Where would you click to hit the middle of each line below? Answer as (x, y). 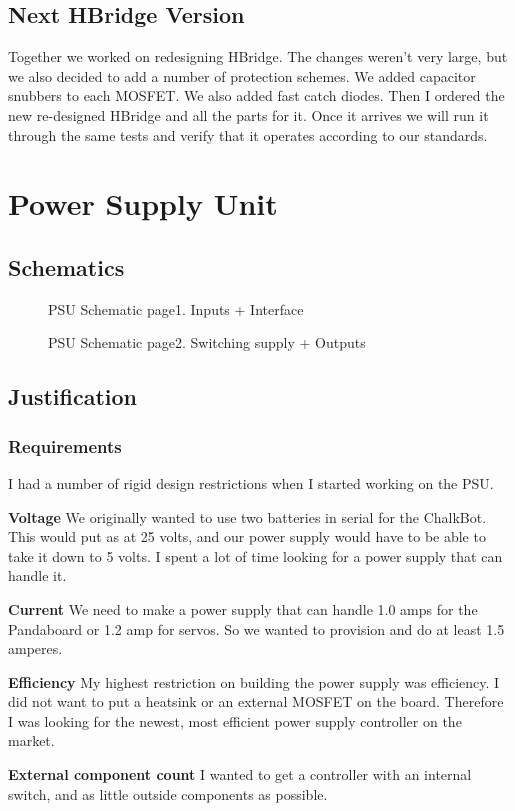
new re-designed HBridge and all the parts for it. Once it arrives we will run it (248, 114)
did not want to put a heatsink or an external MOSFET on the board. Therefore (256, 701)
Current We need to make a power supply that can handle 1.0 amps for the (243, 608)
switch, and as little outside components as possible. (168, 793)
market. (31, 740)
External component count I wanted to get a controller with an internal (240, 774)
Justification (72, 396)
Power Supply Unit (143, 203)
